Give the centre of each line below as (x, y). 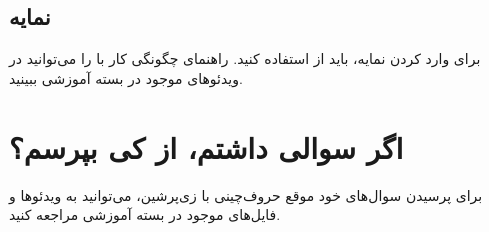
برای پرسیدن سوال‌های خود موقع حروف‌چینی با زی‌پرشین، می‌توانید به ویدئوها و (246, 194)
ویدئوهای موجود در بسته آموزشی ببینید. (126, 77)
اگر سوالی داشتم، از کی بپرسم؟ (206, 146)
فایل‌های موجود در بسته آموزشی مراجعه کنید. (145, 214)
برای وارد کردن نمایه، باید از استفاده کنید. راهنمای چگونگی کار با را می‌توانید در (245, 58)
